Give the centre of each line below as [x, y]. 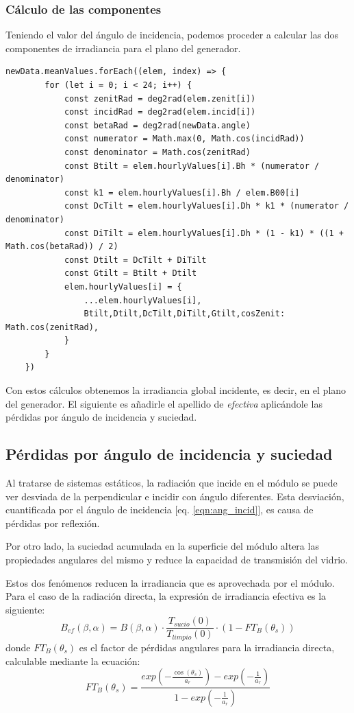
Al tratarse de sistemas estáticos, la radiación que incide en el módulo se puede [172, 483]
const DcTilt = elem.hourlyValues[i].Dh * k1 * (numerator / [206, 206]
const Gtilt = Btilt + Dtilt [130, 273]
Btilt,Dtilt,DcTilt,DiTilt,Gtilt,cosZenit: [185, 314]
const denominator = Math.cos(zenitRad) [157, 152]
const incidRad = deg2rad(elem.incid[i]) [160, 112]
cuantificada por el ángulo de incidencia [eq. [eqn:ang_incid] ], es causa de [160, 510]
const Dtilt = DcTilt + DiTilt [135, 260]
